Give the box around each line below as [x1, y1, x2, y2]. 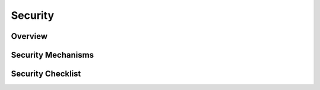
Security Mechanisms [11, 50, 94, 60]
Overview [11, 31, 48, 41]
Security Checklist [11, 69, 81, 79]
